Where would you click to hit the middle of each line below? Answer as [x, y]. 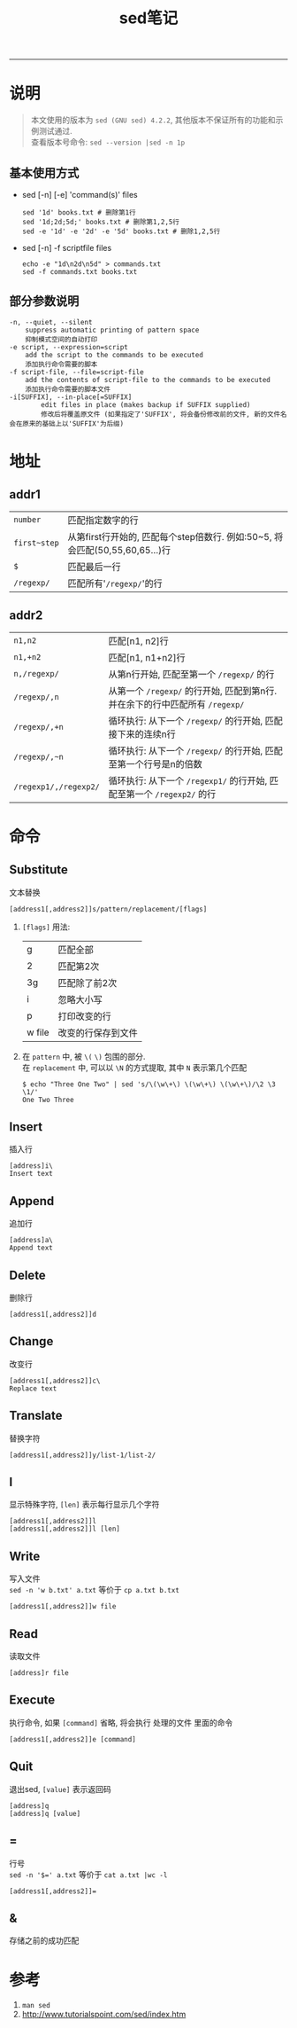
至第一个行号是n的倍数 [155, 763]
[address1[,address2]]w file [63, 1607]
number [27, 519]
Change [31, 1341]
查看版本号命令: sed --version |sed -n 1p [108, 142]
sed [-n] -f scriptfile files [67, 247]
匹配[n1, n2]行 [139, 641]
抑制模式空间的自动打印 [61, 339]
